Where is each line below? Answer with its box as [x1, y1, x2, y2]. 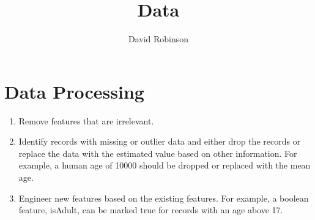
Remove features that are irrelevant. [18, 114, 154, 127]
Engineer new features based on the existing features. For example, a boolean [18, 191, 309, 204]
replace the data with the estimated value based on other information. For [18, 146, 297, 159]
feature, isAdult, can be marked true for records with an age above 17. [18, 203, 283, 216]
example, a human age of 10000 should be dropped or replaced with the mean [18, 159, 311, 172]
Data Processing [4, 78, 144, 104]
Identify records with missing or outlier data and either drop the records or [18, 135, 301, 148]
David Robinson [128, 32, 189, 45]
